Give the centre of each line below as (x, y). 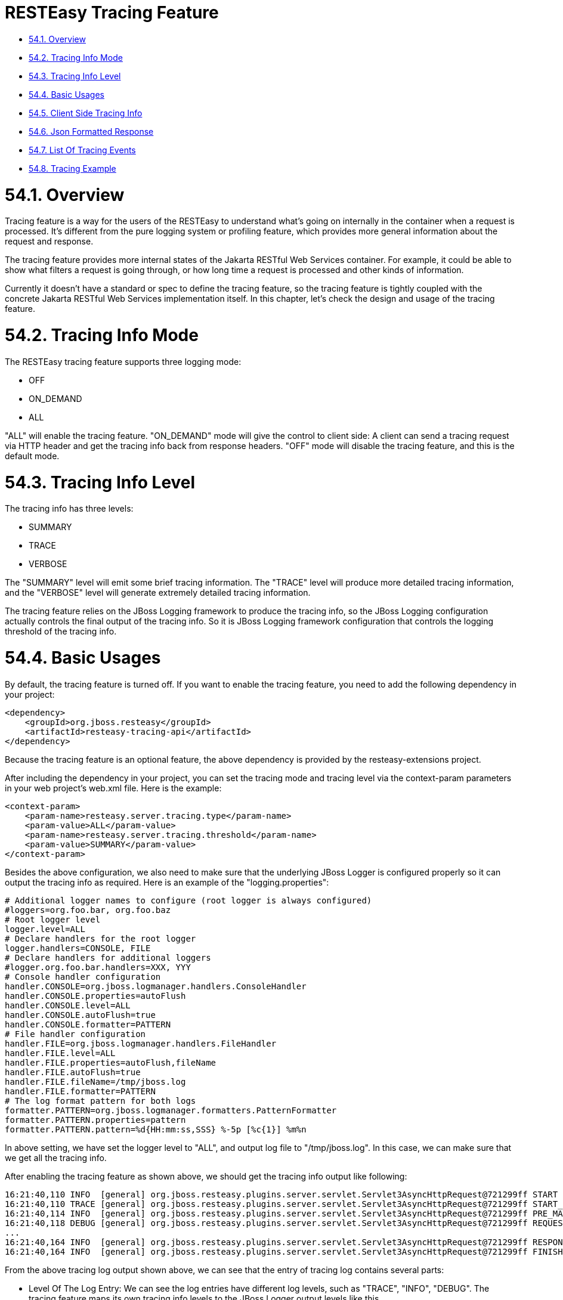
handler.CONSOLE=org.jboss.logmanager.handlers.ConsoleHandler (156, 986)
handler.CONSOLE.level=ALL (68, 1005)
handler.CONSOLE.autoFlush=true (80, 1015)
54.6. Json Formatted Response (91, 131)
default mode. (32, 456)
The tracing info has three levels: (69, 509)
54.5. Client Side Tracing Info (86, 113)
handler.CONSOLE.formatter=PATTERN (88, 1024)
